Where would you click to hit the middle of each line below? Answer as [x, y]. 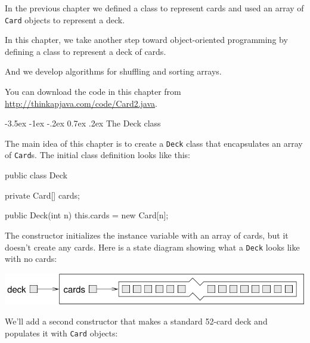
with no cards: [31, 259]
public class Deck [36, 175]
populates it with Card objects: [61, 333]
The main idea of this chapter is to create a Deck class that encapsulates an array [154, 143]
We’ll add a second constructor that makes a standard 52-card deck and [136, 321]
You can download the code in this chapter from [93, 92]
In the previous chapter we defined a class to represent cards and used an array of [154, 8]
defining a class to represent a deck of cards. [86, 51]
